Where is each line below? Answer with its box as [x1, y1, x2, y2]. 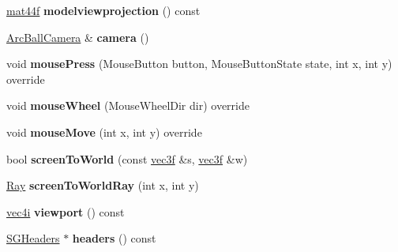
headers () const [72, 230, 156, 246]
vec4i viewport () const [6, 203, 125, 220]
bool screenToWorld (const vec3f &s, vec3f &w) [6, 150, 248, 167]
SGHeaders [6, 230, 60, 246]
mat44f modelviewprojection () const [6, 2, 201, 18]
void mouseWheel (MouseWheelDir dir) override [6, 97, 250, 114]
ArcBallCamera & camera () [6, 28, 149, 45]
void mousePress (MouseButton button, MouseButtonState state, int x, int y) [6, 55, 392, 72]
